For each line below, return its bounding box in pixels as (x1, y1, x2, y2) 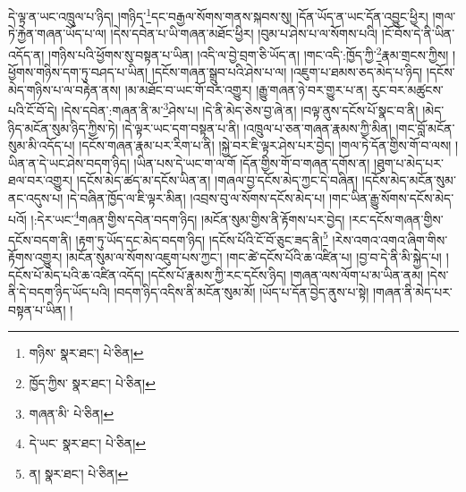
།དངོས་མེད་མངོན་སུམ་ (361, 171, 456, 190)
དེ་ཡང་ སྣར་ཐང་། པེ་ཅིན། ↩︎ (29, 434, 147, 453)
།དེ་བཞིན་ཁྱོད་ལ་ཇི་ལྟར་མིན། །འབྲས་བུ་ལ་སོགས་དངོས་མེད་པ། (66, 188, 326, 207)
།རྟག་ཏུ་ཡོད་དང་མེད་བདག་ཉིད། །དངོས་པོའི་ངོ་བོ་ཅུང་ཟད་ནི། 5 (75, 227, 328, 249)
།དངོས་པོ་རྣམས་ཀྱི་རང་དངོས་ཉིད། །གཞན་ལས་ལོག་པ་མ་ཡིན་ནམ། (148, 265, 424, 284)
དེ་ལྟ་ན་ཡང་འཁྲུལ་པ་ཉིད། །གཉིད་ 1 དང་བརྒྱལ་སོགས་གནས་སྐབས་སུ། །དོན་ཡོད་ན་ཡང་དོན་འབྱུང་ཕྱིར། (8, 4, 428, 25)
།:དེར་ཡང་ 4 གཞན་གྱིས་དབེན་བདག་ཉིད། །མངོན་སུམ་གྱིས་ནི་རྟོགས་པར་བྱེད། (30, 207, 345, 228)
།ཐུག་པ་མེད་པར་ (374, 153, 444, 172)
